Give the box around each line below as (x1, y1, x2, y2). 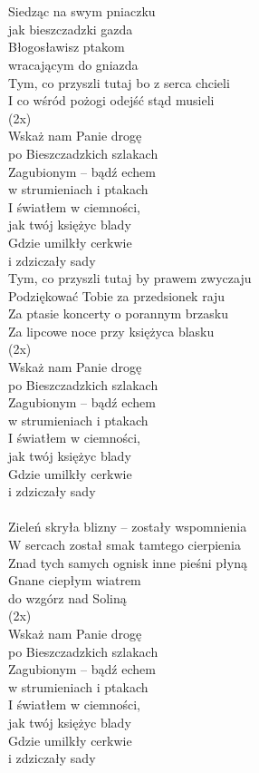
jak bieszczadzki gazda (8, 19, 133, 38)
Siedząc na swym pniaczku (8, 2, 156, 21)
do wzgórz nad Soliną (8, 588, 127, 607)
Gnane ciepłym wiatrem (8, 571, 141, 590)
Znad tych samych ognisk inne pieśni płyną (8, 553, 247, 572)
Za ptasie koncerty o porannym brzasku (8, 304, 228, 323)
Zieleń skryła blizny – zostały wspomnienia (8, 517, 247, 536)
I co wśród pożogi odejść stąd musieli (8, 91, 215, 110)
